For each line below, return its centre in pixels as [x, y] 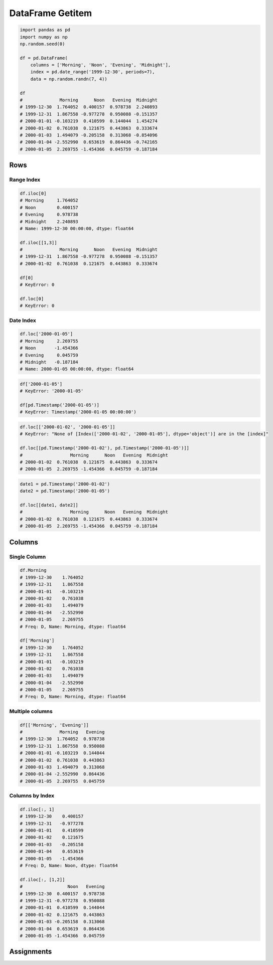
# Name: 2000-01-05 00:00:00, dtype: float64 [77, 369]
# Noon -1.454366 [49, 348]
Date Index [23, 320]
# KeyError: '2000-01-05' [52, 391]
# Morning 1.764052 [49, 200]
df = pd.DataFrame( [44, 58]
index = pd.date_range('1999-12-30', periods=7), [93, 72]
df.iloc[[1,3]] [38, 243]
